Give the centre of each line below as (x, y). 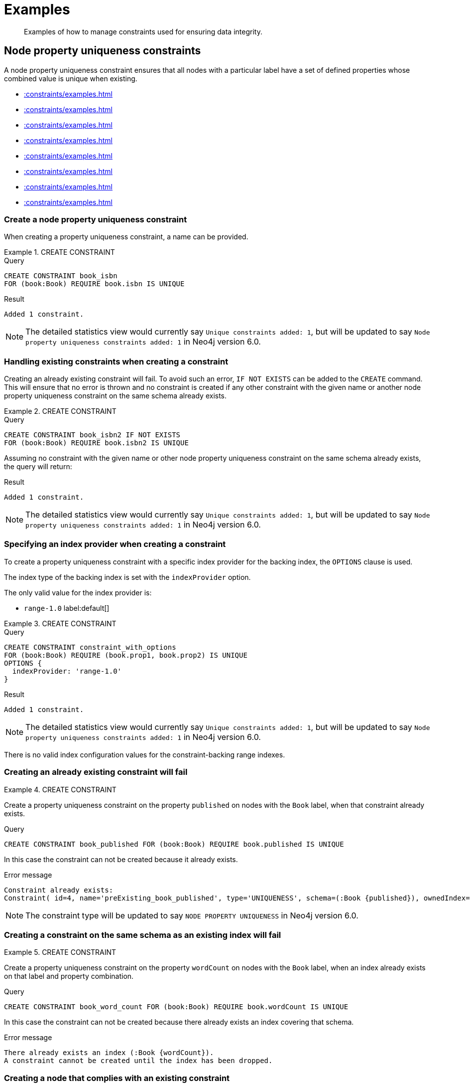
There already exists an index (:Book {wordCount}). (109, 1053)
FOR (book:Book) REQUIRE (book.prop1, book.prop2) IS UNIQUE (126, 655)
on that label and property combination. (69, 976)
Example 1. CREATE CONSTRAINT (59, 252)
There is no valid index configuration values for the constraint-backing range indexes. (145, 754)
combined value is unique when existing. (71, 78)
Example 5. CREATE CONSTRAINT (60, 952)
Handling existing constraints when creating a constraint (116, 361)
